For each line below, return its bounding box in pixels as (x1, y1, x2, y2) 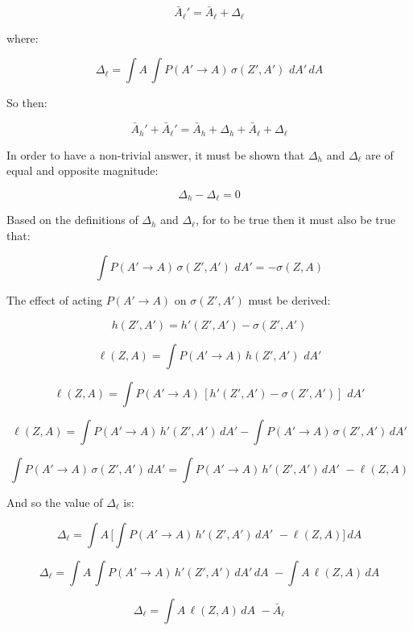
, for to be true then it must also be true (195, 211, 396, 228)
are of (366, 146, 394, 163)
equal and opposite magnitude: (6, 162, 159, 179)
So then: (6, 94, 47, 111)
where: (6, 29, 39, 46)
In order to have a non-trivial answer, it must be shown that (6, 146, 305, 163)
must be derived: (248, 292, 331, 309)
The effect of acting (6, 292, 102, 309)
